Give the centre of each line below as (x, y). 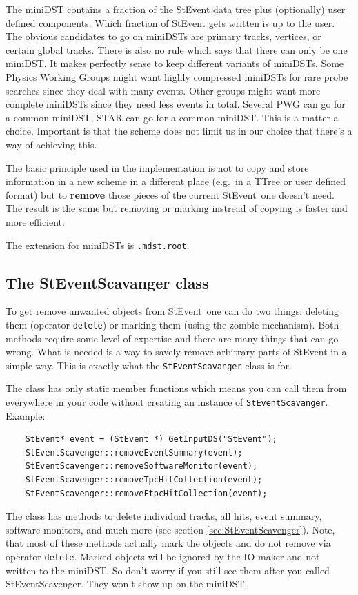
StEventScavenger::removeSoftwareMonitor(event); (141, 466)
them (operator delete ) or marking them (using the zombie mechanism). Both (172, 324)
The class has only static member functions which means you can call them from (176, 388)
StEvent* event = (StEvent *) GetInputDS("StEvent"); (151, 439)
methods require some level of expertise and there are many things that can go (172, 338)
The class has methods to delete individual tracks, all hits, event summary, (164, 516)
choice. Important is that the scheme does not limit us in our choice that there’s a (179, 131)
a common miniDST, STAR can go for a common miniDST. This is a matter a (172, 117)
